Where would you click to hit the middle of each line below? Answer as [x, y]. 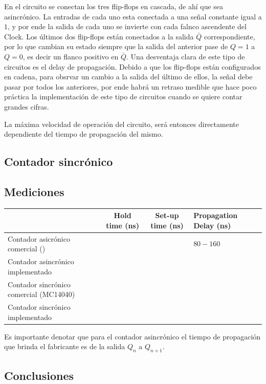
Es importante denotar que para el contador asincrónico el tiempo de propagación [132, 336]
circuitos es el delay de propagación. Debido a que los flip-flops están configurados [132, 66]
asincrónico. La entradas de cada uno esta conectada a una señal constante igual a [133, 16]
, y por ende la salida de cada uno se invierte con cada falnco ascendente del [127, 26]
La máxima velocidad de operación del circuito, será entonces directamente [121, 124]
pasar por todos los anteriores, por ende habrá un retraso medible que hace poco [130, 86]
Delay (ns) [212, 225]
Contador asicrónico [39, 238]
